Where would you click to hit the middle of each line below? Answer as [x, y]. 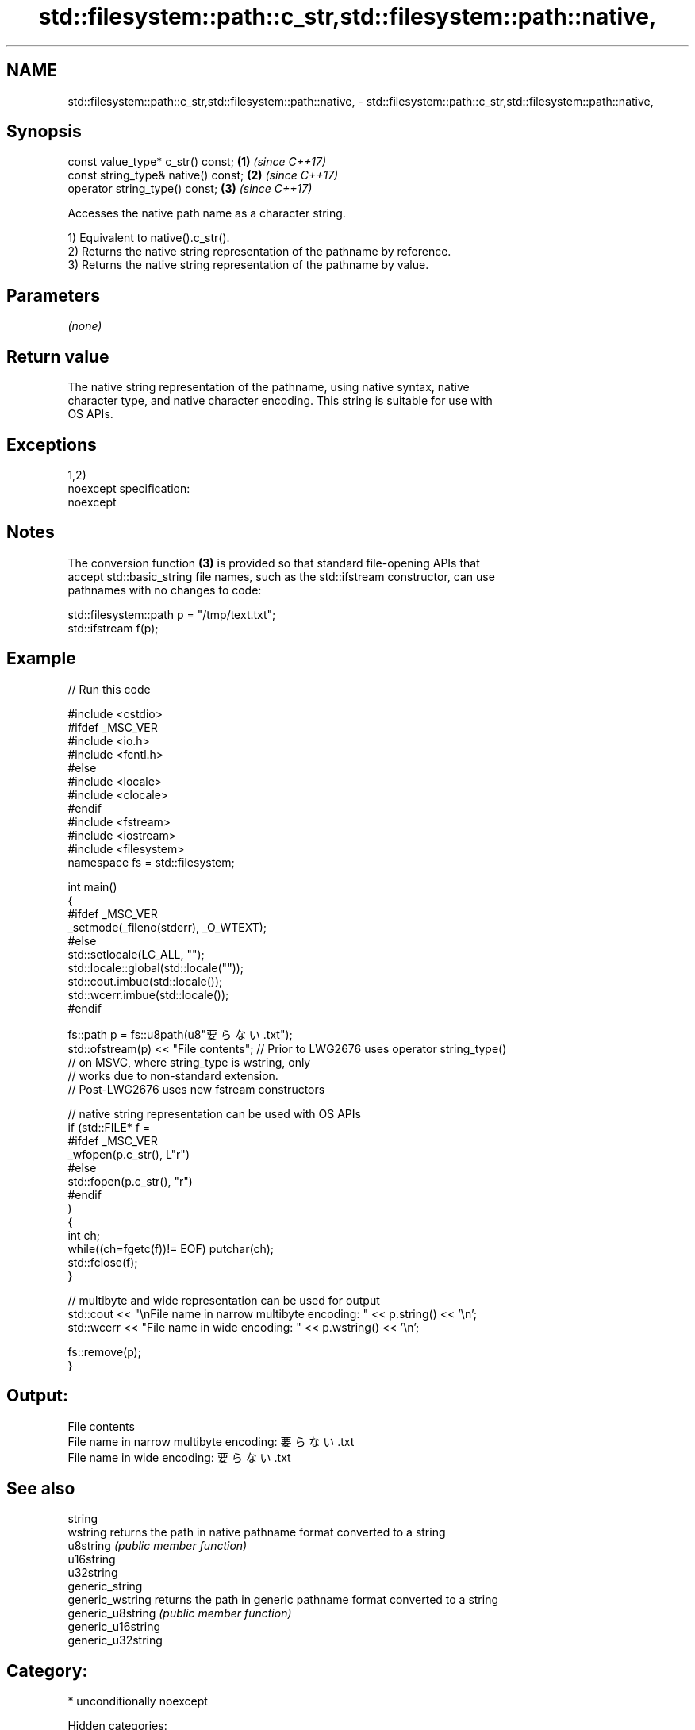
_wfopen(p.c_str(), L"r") [129, 1154]
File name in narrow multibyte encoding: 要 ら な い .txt [211, 1441]
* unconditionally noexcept [138, 1701]
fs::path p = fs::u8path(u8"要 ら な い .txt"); [180, 1034]
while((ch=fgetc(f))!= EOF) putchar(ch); [171, 1248]
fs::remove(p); [104, 1351]
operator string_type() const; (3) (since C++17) [190, 189]
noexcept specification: [129, 488]
